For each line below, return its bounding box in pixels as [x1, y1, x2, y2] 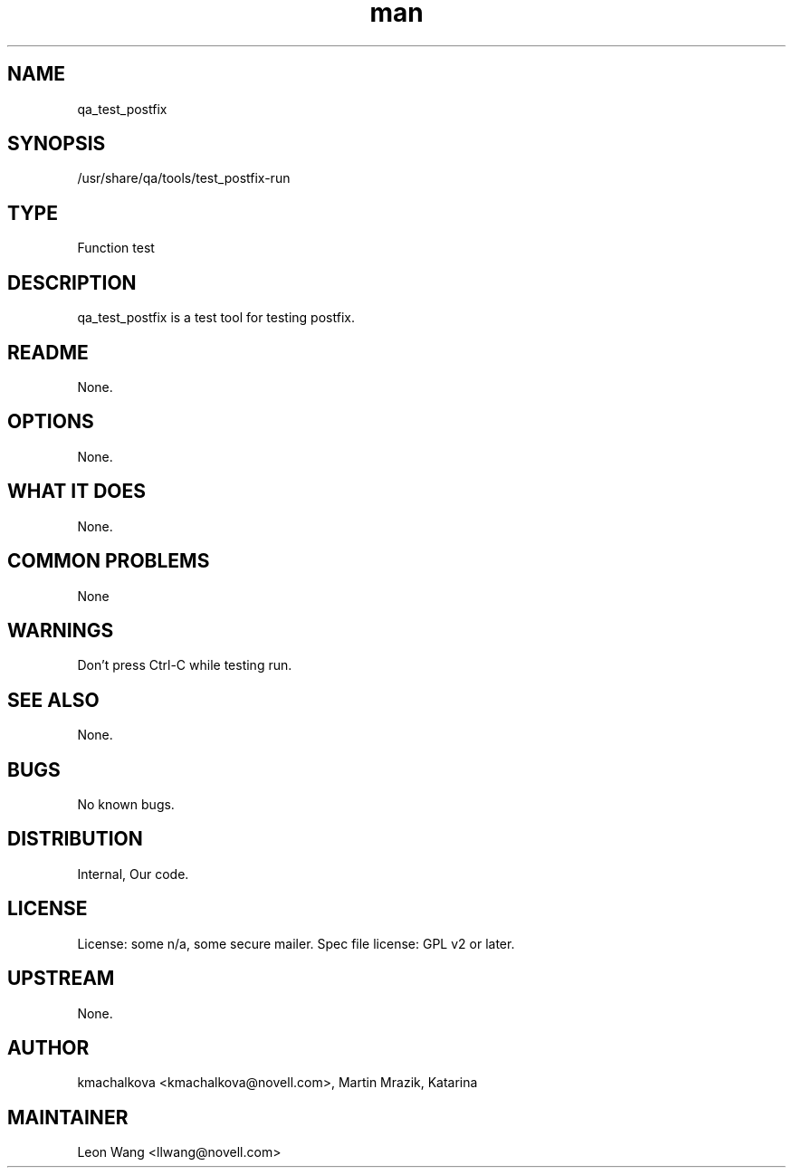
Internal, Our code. [77, 865, 189, 882]
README [7, 340, 89, 364]
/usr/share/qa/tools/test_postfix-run [77, 170, 291, 186]
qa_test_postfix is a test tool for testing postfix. [77, 310, 355, 326]
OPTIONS [7, 410, 94, 434]
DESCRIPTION [7, 271, 137, 294]
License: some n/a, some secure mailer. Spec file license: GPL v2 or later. [77, 935, 515, 951]
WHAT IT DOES [7, 480, 147, 503]
